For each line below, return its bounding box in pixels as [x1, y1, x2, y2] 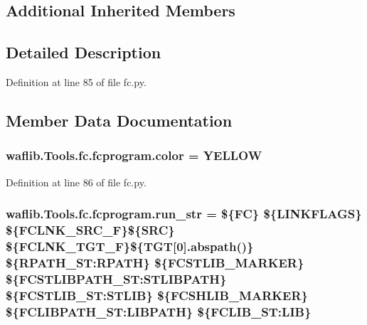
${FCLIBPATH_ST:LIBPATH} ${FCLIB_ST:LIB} [6, 302, 312, 320]
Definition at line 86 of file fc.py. [6, 174, 147, 189]
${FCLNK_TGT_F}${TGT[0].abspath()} [6, 237, 254, 255]
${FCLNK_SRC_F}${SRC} [6, 221, 175, 239]
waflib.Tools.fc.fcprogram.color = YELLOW [6, 146, 262, 164]
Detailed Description [6, 41, 161, 63]
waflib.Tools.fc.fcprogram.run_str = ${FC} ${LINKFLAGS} [6, 205, 362, 223]
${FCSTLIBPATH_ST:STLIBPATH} [6, 270, 227, 287]
